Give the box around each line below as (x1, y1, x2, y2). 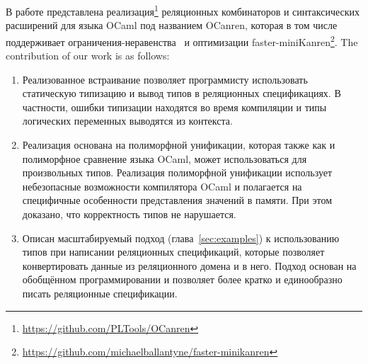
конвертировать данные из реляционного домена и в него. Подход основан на (22, 258, 357, 273)
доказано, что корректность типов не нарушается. (22, 207, 236, 222)
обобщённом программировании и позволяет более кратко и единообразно (22, 272, 343, 287)
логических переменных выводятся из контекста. (22, 113, 233, 128)
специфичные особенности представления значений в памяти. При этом (22, 193, 332, 207)
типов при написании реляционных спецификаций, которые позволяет (22, 244, 325, 259)
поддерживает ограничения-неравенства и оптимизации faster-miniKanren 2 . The (6, 32, 358, 49)
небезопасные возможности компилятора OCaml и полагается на (22, 178, 302, 193)
